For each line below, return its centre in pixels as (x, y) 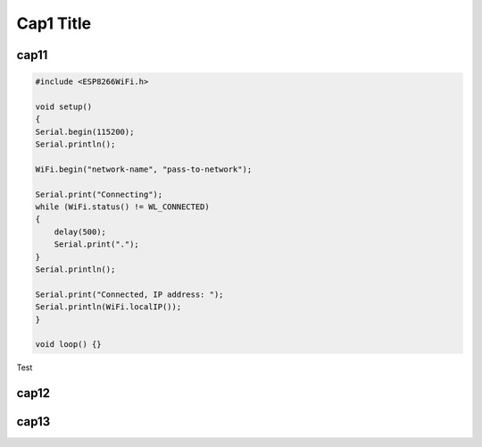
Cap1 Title (54, 23)
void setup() (64, 106)
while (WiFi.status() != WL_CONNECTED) (122, 207)
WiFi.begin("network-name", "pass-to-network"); (144, 169)
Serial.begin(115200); (85, 131)
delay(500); (80, 232)
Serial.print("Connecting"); (99, 194)
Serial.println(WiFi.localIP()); (108, 307)
